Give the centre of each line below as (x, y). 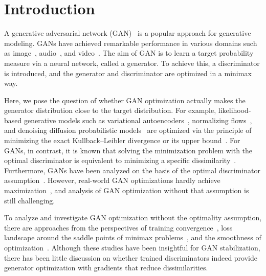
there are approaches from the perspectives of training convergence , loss (118, 227)
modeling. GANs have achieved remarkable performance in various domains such (131, 43)
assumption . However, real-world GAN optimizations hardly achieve (112, 180)
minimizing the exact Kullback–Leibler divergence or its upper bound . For (122, 140)
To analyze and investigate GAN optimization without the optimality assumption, (133, 217)
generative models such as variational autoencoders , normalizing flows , (138, 120)
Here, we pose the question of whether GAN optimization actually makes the (125, 100)
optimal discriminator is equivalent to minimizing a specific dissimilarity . (120, 160)
